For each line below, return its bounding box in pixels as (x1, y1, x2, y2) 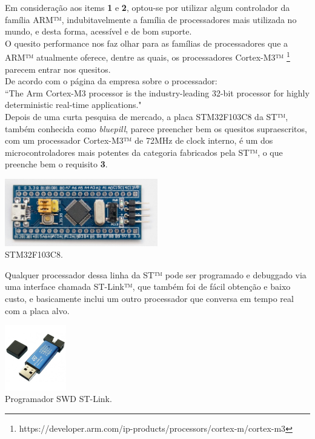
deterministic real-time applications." (5, 98, 142, 111)
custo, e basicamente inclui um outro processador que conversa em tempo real (5, 292, 294, 305)
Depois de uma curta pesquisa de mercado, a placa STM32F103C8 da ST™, (5, 110, 288, 122)
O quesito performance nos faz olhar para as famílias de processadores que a (5, 36, 288, 49)
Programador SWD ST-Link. (5, 392, 112, 405)
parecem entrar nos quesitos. (5, 62, 111, 75)
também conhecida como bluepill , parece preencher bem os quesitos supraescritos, (5, 122, 307, 135)
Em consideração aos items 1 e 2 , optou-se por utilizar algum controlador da (5, 1, 290, 13)
